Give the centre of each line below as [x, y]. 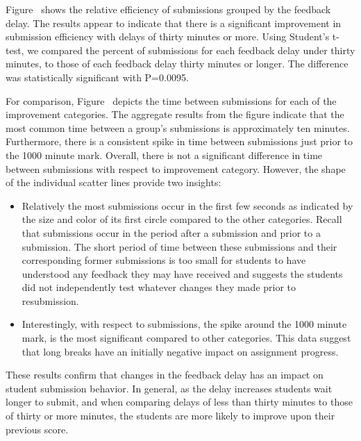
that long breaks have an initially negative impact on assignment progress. [180, 351]
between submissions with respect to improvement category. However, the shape [176, 168]
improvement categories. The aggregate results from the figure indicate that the [175, 114]
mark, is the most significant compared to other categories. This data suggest [186, 338]
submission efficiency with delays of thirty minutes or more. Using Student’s [168, 36]
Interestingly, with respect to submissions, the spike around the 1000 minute [184, 324]
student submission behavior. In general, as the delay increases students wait [169, 388]
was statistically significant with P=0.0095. [97, 77]
